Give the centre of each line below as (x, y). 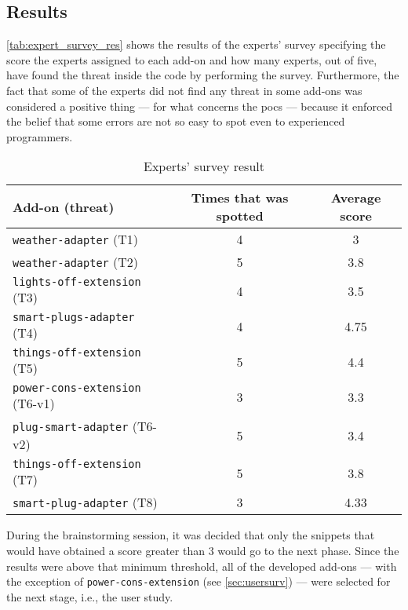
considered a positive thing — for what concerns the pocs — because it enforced (200, 106)
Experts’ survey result (204, 166)
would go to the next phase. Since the (308, 550)
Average (356, 198)
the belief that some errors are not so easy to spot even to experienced (176, 121)
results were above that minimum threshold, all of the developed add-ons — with (202, 566)
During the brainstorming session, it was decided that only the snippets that (191, 535)
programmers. (40, 136)
